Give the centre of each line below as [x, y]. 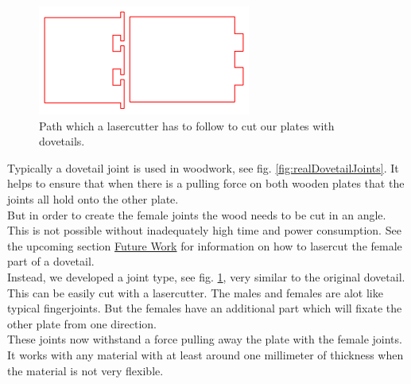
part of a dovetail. [51, 261]
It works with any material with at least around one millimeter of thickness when [205, 354]
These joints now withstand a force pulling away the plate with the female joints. [205, 339]
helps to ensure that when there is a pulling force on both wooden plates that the [206, 183]
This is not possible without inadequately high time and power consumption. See [204, 230]
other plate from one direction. [82, 323]
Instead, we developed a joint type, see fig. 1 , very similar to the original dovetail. [206, 276]
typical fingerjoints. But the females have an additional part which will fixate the [205, 308]
